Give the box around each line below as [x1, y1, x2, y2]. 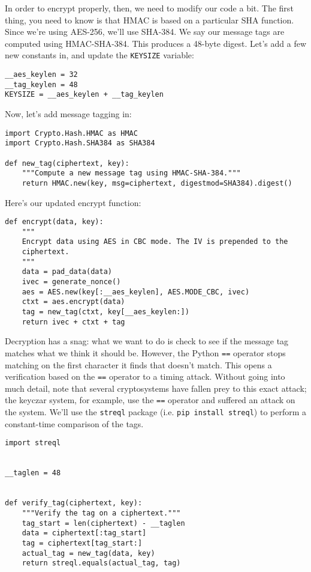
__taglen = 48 [5, 469, 61, 478]
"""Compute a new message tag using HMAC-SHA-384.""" [22, 169, 241, 178]
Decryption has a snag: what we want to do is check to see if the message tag [5, 335, 289, 347]
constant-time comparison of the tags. [5, 417, 144, 430]
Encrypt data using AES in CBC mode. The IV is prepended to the [22, 237, 288, 246]
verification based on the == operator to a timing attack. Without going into [5, 370, 285, 383]
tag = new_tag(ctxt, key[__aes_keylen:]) [22, 308, 189, 317]
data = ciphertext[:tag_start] [22, 529, 147, 538]
